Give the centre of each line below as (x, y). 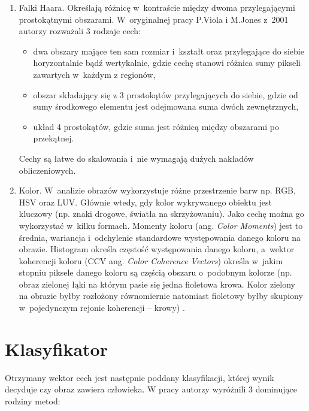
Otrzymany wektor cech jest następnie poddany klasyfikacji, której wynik (140, 377)
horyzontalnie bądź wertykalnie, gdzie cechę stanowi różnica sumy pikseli (167, 63)
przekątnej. (54, 138)
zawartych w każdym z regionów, (94, 74)
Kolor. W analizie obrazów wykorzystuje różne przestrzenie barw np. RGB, (157, 190)
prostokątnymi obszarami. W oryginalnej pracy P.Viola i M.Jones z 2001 (154, 19)
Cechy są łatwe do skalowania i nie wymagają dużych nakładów (136, 158)
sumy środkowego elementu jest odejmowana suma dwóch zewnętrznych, (166, 106)
